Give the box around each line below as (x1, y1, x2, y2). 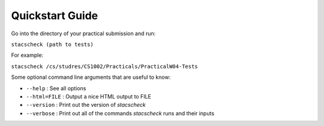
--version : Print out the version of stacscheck (26, 102, 146, 109)
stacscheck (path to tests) (11, 41, 94, 48)
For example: (11, 51, 44, 59)
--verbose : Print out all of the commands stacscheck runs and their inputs (26, 109, 215, 116)
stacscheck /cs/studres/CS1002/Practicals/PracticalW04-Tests (11, 63, 198, 70)
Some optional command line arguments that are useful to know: (11, 73, 171, 81)
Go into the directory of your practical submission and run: (11, 30, 156, 37)
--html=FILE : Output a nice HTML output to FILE (26, 93, 151, 100)
